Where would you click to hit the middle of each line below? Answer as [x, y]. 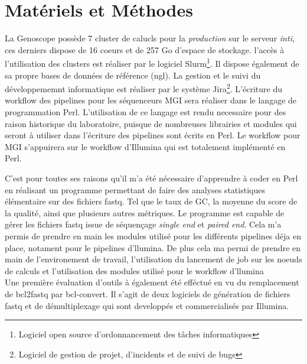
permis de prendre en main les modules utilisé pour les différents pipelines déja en [153, 235]
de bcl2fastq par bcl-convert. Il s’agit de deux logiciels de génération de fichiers [148, 293]
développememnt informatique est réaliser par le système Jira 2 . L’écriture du [143, 88]
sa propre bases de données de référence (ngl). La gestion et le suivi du [133, 75]
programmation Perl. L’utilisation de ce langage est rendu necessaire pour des [146, 112]
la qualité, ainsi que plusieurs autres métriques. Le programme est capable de [145, 212]
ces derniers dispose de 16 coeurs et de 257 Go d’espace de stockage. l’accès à [145, 49]
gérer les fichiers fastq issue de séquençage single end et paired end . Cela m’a [143, 224]
